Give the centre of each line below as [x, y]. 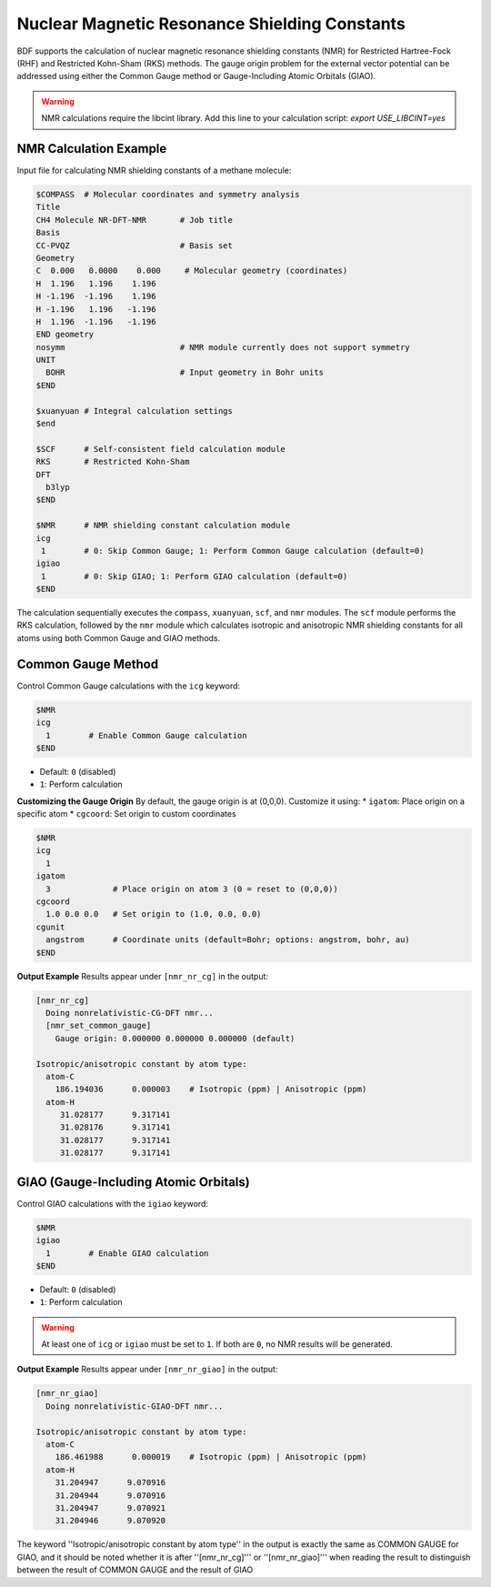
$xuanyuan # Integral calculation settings [135, 411]
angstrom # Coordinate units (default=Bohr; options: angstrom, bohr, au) [228, 940]
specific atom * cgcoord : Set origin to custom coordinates [126, 814]
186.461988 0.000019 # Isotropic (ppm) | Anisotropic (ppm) [211, 1457]
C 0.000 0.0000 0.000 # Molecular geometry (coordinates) [192, 271]
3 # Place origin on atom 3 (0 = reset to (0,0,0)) [192, 889]
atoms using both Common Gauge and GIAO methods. [119, 638]
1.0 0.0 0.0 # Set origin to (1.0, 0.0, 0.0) [154, 914]
